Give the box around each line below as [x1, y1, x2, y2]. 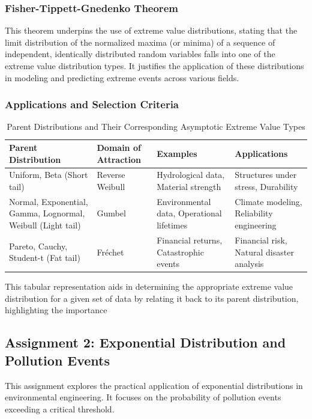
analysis [235, 257, 264, 270]
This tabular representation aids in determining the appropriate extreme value [5, 280, 293, 293]
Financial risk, [235, 233, 287, 246]
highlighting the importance [5, 304, 107, 316]
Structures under [235, 168, 297, 181]
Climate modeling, [235, 195, 302, 207]
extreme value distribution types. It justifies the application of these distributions [5, 60, 304, 72]
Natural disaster [235, 245, 294, 258]
